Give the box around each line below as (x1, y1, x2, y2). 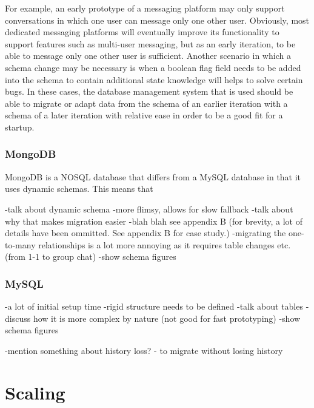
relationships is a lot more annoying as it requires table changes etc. (38, 238, 291, 251)
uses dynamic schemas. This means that (5, 182, 153, 195)
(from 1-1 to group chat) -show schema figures (5, 250, 176, 263)
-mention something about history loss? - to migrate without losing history (5, 344, 283, 356)
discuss (5, 311, 31, 324)
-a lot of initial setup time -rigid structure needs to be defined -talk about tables (5, 300, 303, 313)
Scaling (5, 379, 65, 404)
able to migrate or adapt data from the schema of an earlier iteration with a (5, 97, 288, 109)
